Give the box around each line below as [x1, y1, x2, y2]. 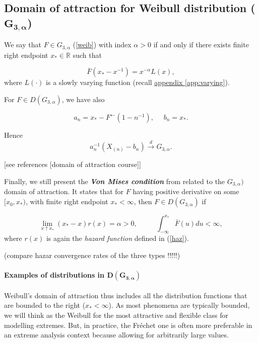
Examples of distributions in [4, 270, 105, 280]
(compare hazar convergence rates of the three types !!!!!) [4, 249, 180, 260]
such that [73, 49, 102, 60]
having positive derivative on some [133, 186, 239, 197]
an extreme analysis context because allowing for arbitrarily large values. [4, 329, 229, 340]
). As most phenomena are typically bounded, [108, 300, 250, 310]
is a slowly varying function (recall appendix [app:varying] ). [46, 77, 230, 88]
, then [134, 196, 152, 207]
